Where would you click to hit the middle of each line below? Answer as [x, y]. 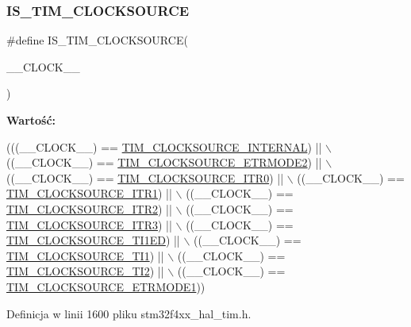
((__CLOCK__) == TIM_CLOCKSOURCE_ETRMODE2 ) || [164, 162]
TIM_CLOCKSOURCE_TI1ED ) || [93, 240]
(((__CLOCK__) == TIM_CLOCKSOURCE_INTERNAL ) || [164, 146]
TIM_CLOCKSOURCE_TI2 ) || [85, 271]
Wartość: [31, 120]
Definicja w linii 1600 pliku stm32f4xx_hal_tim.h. [129, 313]
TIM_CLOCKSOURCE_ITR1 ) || [89, 193]
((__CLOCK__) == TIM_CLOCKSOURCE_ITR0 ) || [145, 177]
